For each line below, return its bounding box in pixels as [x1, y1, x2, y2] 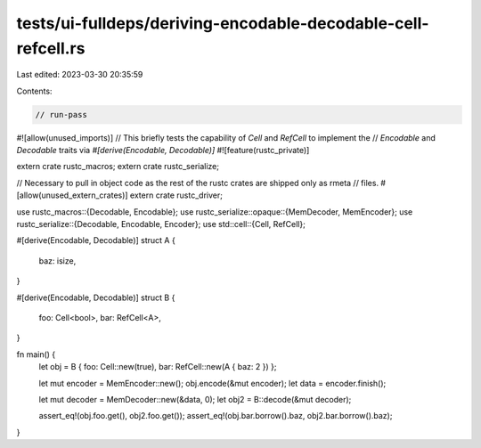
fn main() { [16, 348, 56, 360]
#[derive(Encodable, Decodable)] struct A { [16, 235, 175, 246]
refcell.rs [16, 38, 86, 58]
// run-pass [35, 110, 88, 119]
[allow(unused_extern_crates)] [16, 190, 128, 200]
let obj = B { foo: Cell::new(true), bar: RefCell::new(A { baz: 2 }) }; [38, 362, 277, 372]
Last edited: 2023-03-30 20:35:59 [16, 69, 143, 80]
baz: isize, [38, 255, 77, 266]
